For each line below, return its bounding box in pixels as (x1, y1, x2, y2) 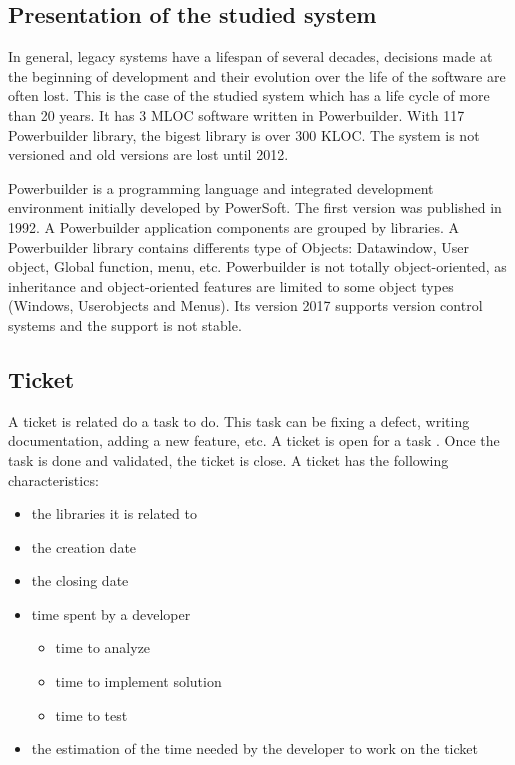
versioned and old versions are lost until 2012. (8, 144, 289, 165)
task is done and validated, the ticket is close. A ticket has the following (8, 449, 449, 470)
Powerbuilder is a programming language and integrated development (8, 177, 434, 198)
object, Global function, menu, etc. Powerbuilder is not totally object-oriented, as (8, 256, 507, 277)
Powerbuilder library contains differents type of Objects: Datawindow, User (8, 236, 470, 257)
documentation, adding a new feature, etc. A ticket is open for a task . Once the (8, 430, 500, 451)
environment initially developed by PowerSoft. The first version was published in (8, 197, 502, 218)
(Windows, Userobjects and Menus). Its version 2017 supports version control (8, 295, 483, 316)
